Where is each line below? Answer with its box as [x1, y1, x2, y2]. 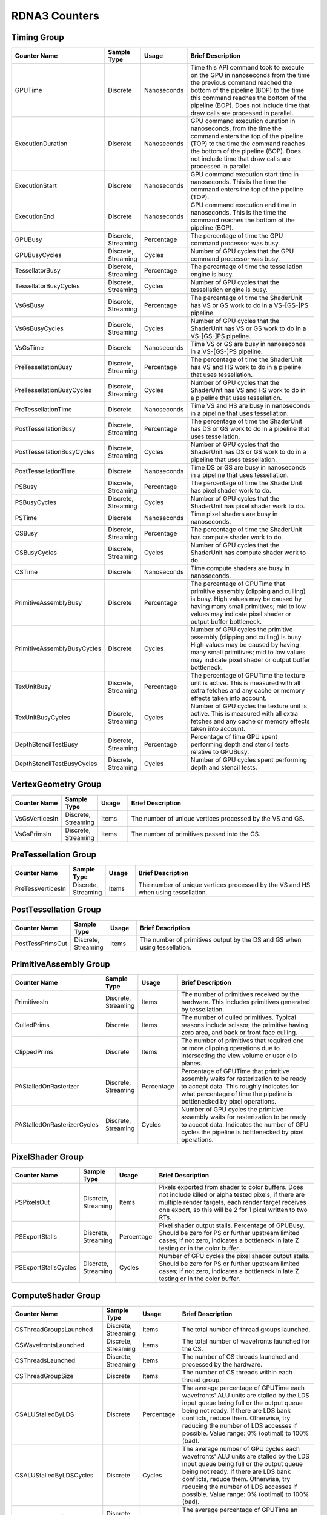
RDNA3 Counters [11, 9, 100, 22]
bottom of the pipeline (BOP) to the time [190, 86, 305, 95]
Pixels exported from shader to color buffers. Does [159, 1182, 304, 1191]
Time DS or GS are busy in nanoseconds [190, 464, 306, 472]
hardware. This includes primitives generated [181, 997, 310, 1006]
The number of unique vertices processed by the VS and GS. [131, 814, 305, 822]
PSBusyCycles [15, 498, 57, 507]
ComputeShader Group [11, 1291, 101, 1301]
